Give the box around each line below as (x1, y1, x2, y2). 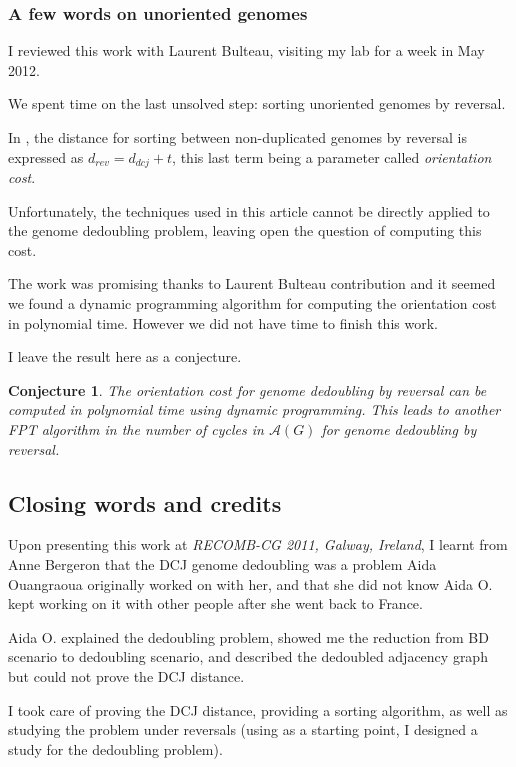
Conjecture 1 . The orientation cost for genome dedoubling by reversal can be (8, 379, 487, 400)
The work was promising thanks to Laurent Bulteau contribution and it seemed (8, 273, 496, 294)
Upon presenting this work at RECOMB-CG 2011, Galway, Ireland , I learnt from (8, 534, 508, 555)
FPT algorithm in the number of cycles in (8, 418, 264, 439)
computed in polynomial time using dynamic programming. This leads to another (8, 399, 501, 420)
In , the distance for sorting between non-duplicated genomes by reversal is (8, 127, 468, 147)
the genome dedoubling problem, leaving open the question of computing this (8, 220, 482, 241)
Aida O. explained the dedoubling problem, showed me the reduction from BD (8, 626, 489, 647)
